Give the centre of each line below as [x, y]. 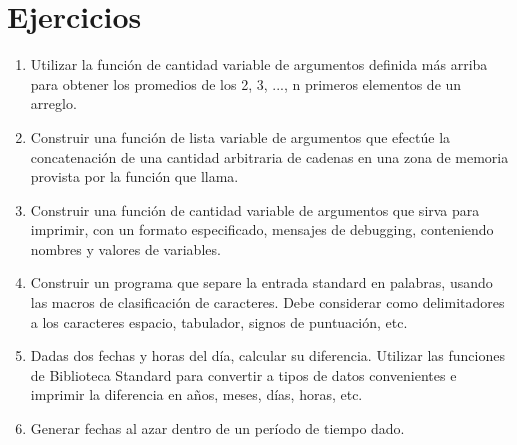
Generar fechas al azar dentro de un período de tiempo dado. [217, 428]
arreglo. [53, 103]
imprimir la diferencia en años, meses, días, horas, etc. [196, 394]
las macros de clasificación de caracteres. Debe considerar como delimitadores [267, 302]
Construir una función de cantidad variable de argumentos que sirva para [255, 209]
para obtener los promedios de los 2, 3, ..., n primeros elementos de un [246, 83]
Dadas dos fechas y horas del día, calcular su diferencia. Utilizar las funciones [267, 355]
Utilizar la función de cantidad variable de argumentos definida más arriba [259, 64]
